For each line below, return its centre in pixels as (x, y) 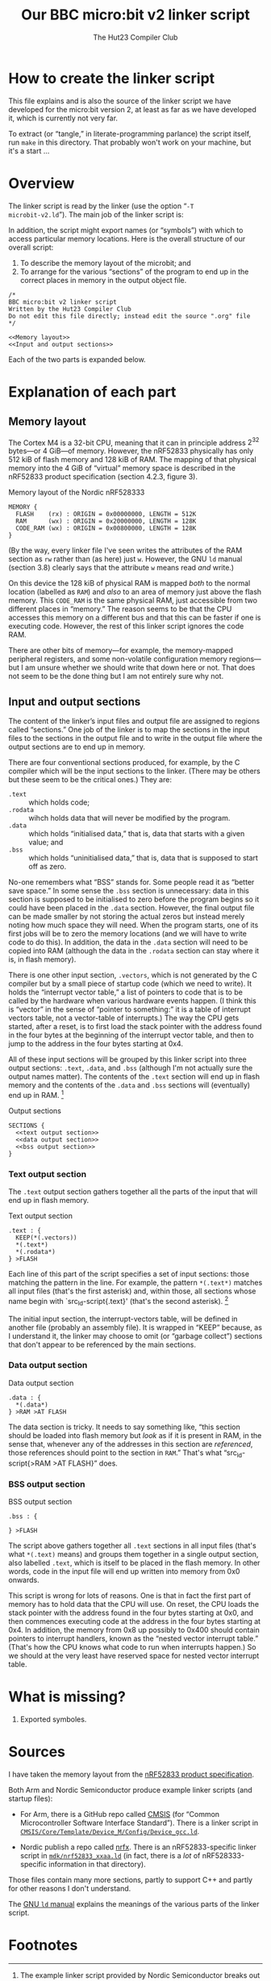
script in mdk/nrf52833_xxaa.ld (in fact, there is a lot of (110, 1855)
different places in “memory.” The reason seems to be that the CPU (120, 609)
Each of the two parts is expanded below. (77, 359)
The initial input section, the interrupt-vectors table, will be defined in (123, 1319)
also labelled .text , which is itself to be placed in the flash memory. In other (134, 1563)
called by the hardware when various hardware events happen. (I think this (132, 1001)
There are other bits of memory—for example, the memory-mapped (121, 650)
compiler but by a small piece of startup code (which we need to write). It (130, 984)
